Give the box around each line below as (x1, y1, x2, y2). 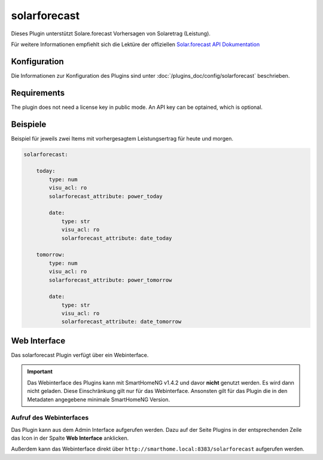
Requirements (11, 87, 65, 98)
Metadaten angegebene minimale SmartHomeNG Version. (27, 395, 170, 403)
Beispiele (11, 119, 47, 129)
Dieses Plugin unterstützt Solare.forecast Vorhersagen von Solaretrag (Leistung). (11, 30, 211, 37)
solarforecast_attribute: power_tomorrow (48, 276, 172, 284)
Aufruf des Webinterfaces (11, 413, 89, 422)
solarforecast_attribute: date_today (61, 234, 172, 242)
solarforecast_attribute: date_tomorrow (61, 318, 182, 325)
